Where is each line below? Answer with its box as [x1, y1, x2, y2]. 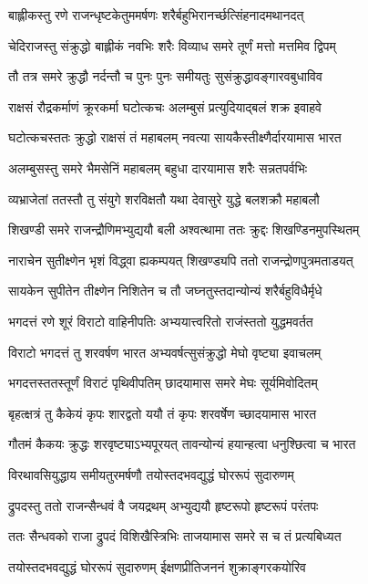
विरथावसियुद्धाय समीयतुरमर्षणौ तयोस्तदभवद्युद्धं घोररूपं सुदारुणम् [8, 464, 294, 484]
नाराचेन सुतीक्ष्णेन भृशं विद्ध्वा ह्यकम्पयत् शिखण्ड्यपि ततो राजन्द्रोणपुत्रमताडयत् [8, 250, 353, 269]
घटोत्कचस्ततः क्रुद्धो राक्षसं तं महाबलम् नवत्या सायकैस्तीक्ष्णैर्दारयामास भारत [8, 128, 342, 147]
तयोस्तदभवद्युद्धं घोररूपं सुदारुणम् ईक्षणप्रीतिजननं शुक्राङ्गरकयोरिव [8, 557, 306, 576]
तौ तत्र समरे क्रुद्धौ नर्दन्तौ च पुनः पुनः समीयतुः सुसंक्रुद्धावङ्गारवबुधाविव [8, 67, 322, 86]
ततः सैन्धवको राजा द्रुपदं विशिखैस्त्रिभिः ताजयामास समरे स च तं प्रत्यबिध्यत [8, 527, 342, 546]
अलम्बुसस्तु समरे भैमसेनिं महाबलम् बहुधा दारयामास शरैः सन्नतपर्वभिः [8, 158, 308, 177]
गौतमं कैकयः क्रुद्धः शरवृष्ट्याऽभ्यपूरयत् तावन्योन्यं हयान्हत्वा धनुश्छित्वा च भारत [8, 434, 356, 454]
